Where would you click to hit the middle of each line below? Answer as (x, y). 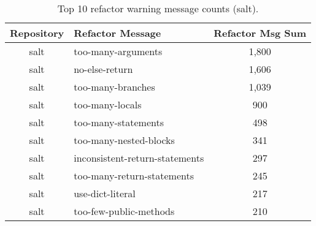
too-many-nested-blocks (124, 140)
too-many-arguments (118, 51)
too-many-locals (108, 104)
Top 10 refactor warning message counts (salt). (158, 8)
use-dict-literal (105, 193)
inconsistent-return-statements (139, 158)
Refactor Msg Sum (260, 33)
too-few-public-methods (124, 211)
